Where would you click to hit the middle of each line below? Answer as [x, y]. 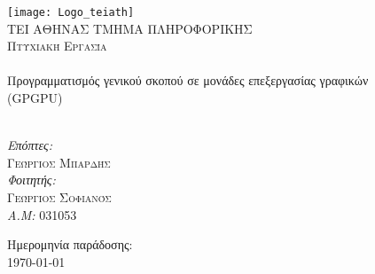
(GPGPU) [35, 98]
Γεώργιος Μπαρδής [59, 162]
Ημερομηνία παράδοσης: [70, 244]
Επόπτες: [30, 145]
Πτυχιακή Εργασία [57, 46]
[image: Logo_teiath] [71, 12]
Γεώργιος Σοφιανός [59, 197]
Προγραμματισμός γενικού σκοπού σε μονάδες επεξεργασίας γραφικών [188, 80]
